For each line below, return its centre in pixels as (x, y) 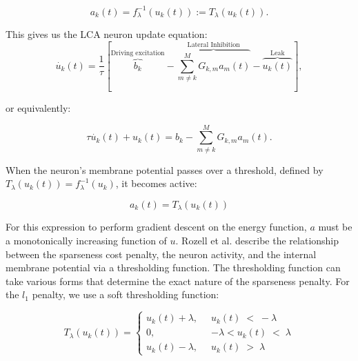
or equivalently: (38, 108)
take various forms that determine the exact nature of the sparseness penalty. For (178, 281)
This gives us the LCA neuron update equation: (107, 33)
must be (335, 227)
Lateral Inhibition (213, 45)
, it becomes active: (156, 183)
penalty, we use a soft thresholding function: (126, 294)
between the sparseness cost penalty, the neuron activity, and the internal (161, 254)
